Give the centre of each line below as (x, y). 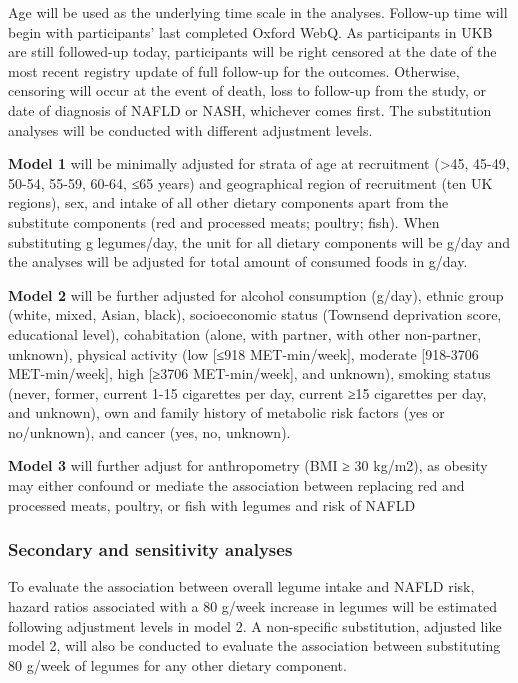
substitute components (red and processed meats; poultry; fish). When (224, 221)
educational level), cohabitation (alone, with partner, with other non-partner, (245, 333)
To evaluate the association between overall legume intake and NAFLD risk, (241, 586)
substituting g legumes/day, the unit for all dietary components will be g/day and (259, 241)
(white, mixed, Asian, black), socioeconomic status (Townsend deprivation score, (255, 314)
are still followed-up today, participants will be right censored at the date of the (252, 51)
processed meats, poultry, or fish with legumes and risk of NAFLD (212, 504)
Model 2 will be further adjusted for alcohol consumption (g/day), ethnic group (256, 294)
